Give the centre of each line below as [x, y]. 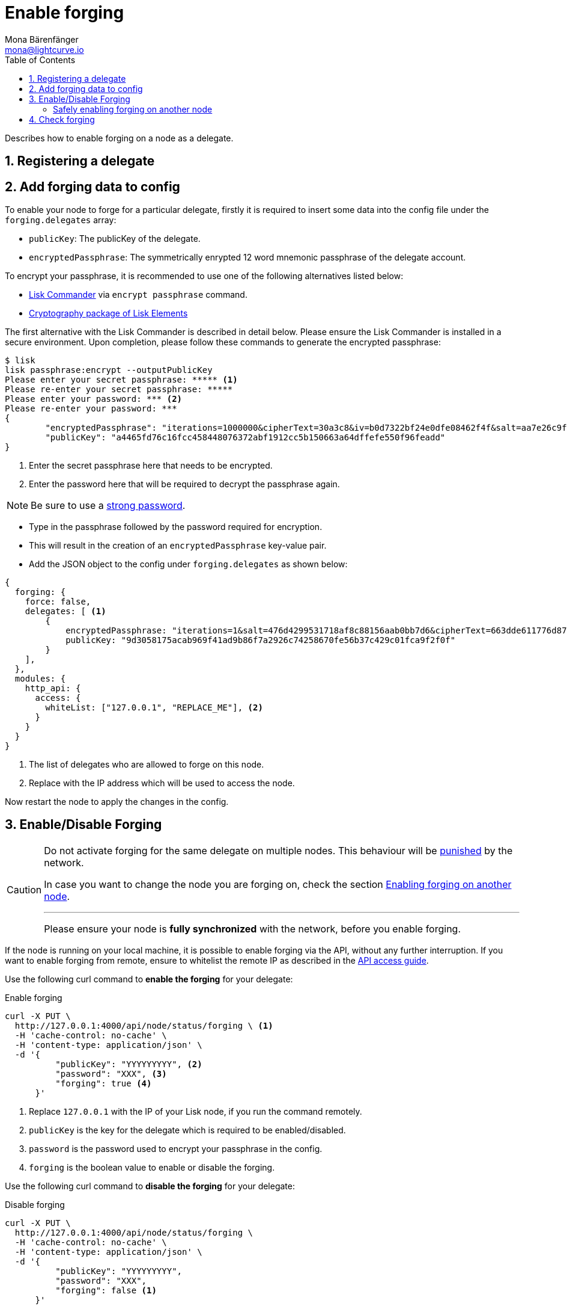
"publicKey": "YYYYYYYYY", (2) [129, 1064]
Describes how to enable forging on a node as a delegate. [119, 138]
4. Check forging [62, 119]
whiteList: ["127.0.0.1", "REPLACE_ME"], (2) [154, 708]
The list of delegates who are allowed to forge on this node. [147, 765]
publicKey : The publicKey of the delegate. [115, 239]
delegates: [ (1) [65, 611]
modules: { [40, 679]
